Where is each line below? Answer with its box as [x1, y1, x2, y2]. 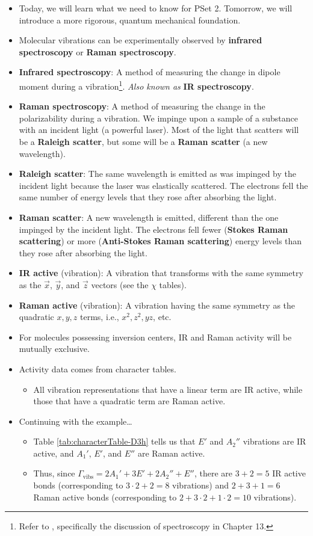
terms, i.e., [80, 310, 119, 323]
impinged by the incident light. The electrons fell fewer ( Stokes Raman [19, 223, 288, 235]
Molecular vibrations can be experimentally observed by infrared [19, 34, 262, 46]
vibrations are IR [243, 435, 306, 448]
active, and [33, 446, 74, 459]
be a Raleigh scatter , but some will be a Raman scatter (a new [19, 135, 268, 147]
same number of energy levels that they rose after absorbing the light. [19, 191, 277, 203]
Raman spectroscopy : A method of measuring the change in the [19, 100, 265, 112]
